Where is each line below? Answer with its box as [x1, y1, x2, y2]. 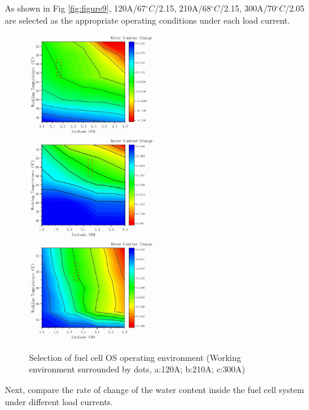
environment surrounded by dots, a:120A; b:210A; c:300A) [29, 363, 246, 375]
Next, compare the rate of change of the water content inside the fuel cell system [5, 383, 304, 396]
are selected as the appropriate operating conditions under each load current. [5, 13, 290, 26]
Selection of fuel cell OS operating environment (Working [29, 351, 241, 363]
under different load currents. [5, 395, 113, 408]
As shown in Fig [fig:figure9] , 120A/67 [5, 2, 146, 14]
